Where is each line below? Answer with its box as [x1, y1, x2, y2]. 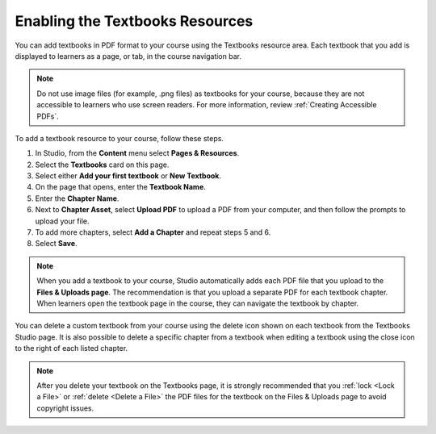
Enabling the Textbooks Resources [15, 12, 254, 30]
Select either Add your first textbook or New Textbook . [35, 171, 222, 181]
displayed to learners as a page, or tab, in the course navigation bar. [15, 51, 242, 61]
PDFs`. [36, 111, 60, 121]
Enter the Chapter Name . [35, 194, 119, 203]
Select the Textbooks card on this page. [35, 160, 170, 169]
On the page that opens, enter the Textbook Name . [35, 182, 206, 192]
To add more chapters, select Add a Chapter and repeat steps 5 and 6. [35, 227, 271, 237]
